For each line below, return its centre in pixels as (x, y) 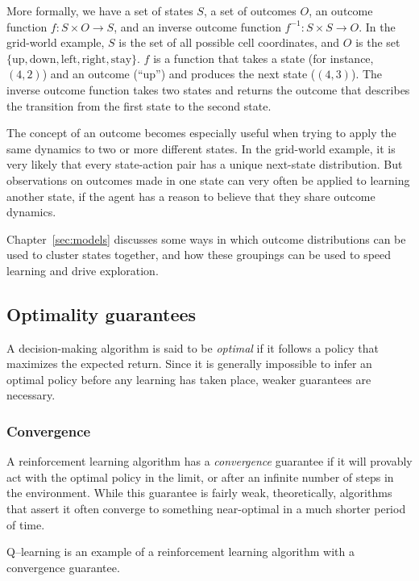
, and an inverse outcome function (197, 26)
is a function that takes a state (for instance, (263, 58)
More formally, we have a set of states (100, 10)
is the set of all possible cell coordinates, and (229, 42)
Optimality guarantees (102, 313)
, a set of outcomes (250, 10)
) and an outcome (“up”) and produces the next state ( (179, 74)
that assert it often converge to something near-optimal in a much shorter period (206, 509)
